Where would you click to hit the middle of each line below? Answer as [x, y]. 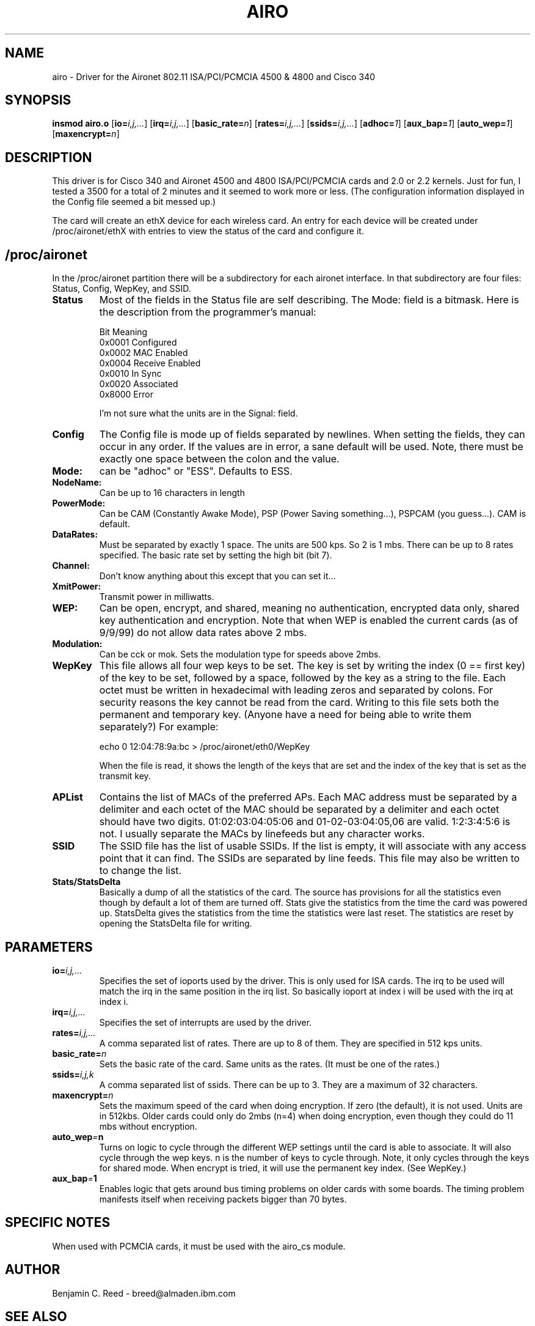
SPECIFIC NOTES [58, 1223]
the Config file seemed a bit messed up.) [134, 202]
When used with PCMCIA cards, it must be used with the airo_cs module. [199, 1246]
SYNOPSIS [38, 100]
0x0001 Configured [138, 343]
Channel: [71, 566]
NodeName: [77, 483]
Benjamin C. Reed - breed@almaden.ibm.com [144, 1293]
